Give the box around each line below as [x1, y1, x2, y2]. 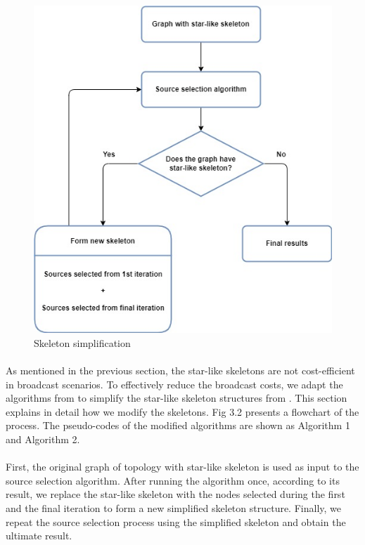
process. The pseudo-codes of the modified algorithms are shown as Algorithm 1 [6, 418, 350, 433]
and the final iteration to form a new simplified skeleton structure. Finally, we [6, 500, 341, 515]
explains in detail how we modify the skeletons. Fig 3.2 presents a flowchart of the [6, 404, 359, 419]
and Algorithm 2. [6, 431, 80, 446]
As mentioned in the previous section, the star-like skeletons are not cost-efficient [6, 363, 355, 377]
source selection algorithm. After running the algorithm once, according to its [6, 473, 340, 487]
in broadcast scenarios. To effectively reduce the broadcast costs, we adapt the [6, 376, 343, 391]
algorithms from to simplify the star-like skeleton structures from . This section [6, 390, 347, 405]
